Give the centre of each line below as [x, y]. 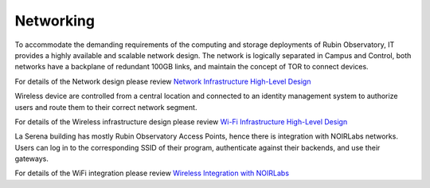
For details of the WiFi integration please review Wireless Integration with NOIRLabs [152, 173]
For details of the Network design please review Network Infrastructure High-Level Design [163, 81]
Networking [55, 21]
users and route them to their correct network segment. [106, 107]
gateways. [32, 159]
